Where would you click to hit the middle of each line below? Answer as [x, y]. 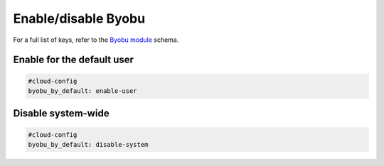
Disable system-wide [61, 114]
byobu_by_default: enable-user [83, 91]
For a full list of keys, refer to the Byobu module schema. [96, 40]
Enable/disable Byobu [79, 18]
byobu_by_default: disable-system [88, 144]
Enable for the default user [74, 60]
